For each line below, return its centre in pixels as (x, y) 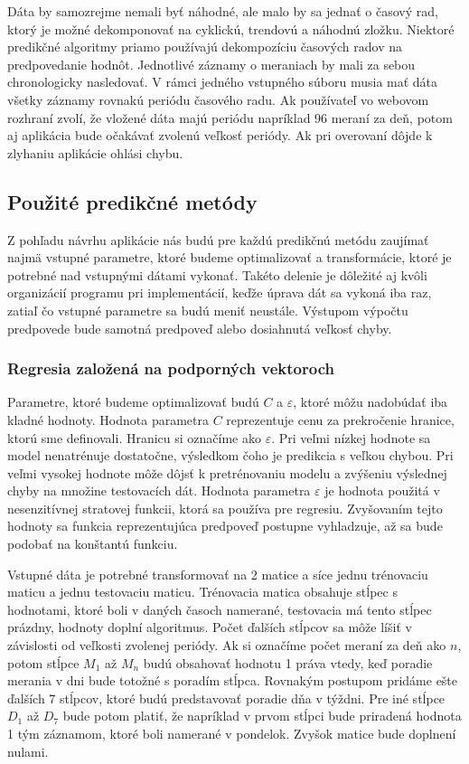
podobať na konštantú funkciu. (93, 544)
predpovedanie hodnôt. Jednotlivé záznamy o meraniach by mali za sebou (211, 64)
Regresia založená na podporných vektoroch (171, 368)
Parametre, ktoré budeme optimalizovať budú (133, 402)
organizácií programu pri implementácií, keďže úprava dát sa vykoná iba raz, (220, 292)
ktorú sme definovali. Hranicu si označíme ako (134, 437)
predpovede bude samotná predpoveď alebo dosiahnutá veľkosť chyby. (200, 328)
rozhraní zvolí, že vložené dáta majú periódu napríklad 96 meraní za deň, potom (230, 117)
